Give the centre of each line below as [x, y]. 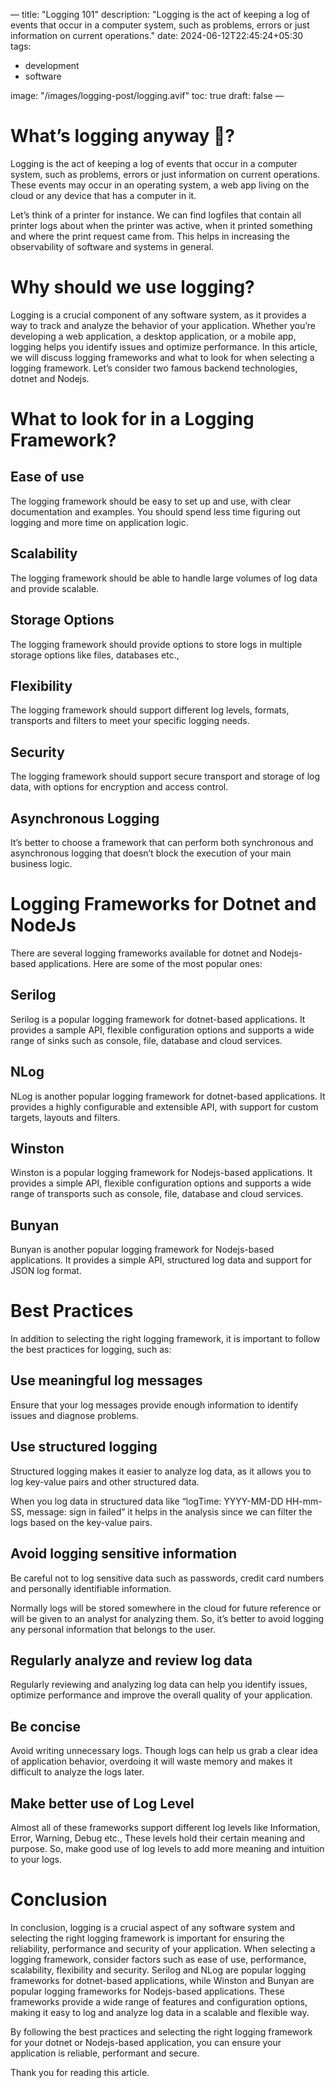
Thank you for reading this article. [80, 2072]
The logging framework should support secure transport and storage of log [165, 776]
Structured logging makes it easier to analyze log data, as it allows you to [161, 1471]
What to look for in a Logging [132, 419]
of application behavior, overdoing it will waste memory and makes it [151, 1761]
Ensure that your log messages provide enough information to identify [154, 1405]
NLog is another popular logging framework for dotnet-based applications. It [168, 1096]
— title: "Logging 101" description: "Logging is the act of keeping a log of [160, 14]
